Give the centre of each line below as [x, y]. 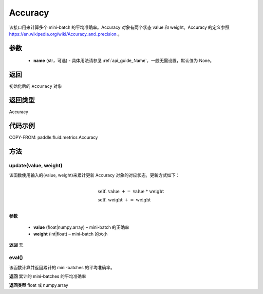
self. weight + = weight [124, 200]
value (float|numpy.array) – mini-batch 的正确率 [81, 227]
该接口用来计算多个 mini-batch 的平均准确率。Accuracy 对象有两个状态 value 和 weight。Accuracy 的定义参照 [119, 27]
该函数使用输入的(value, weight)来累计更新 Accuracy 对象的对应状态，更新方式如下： [94, 175]
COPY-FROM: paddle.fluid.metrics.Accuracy [54, 137]
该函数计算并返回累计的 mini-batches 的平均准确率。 [62, 267]
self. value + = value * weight [131, 192]
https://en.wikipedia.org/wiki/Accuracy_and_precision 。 [66, 34]
